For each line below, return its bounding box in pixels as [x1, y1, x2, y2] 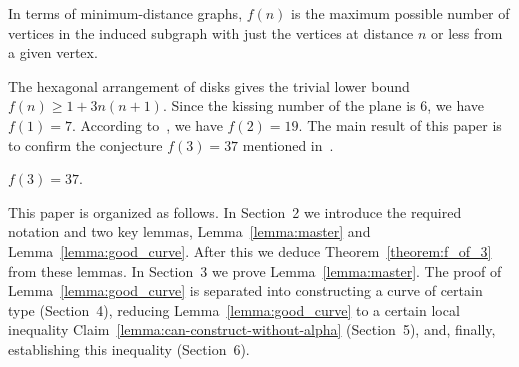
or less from [431, 22, 503, 43]
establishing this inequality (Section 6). [8, 338, 250, 359]
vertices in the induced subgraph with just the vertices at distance [8, 22, 414, 43]
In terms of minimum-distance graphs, [8, 3, 243, 23]
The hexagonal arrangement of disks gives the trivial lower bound [8, 75, 410, 96]
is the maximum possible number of [291, 3, 510, 23]
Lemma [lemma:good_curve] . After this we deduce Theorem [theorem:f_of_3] [8, 240, 492, 261]
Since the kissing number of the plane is [171, 95, 416, 116]
